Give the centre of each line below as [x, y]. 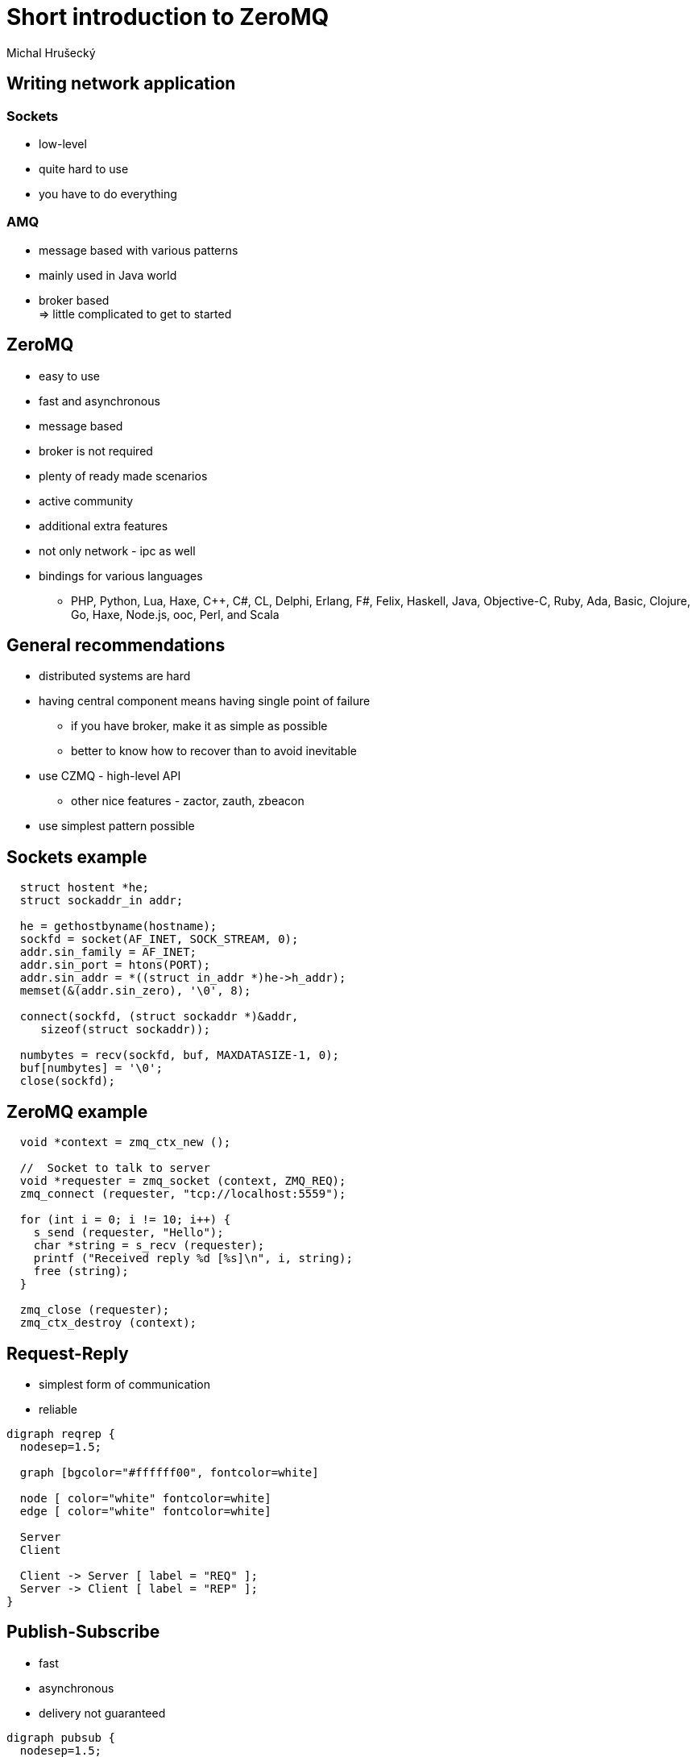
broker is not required [96, 451]
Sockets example [77, 857]
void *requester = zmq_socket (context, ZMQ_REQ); [183, 1181]
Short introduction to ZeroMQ [168, 17]
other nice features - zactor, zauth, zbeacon [188, 801]
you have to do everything [108, 193]
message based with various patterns [139, 250]
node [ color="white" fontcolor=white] [145, 1498]
